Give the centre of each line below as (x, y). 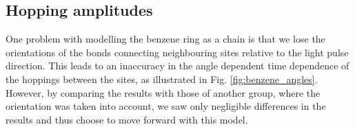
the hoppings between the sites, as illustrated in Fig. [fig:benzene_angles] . (162, 79)
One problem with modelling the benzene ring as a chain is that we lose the (165, 39)
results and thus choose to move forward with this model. (127, 119)
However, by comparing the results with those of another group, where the (163, 92)
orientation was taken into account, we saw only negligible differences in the (166, 106)
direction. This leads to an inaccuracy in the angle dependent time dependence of (177, 66)
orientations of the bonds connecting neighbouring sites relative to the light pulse (177, 52)
